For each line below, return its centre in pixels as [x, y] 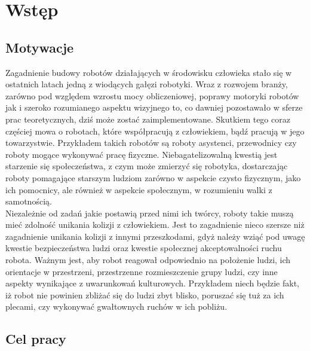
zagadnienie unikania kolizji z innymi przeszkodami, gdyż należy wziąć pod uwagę [155, 236]
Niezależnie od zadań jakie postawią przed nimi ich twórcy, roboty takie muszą [150, 213]
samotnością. [29, 201]
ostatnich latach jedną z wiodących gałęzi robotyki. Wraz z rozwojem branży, [147, 84]
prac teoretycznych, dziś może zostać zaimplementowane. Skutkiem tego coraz [148, 119]
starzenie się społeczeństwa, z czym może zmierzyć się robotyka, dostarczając [147, 166]
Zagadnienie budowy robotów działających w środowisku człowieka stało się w [149, 72]
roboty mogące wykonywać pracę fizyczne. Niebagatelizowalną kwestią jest [142, 154]
